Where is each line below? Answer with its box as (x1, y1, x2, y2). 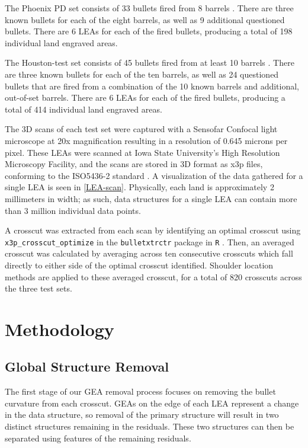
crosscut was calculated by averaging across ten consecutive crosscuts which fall (5, 247, 293, 260)
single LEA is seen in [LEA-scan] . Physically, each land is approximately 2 (5, 181, 274, 193)
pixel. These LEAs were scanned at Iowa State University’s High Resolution (5, 146, 280, 158)
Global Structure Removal (5, 357, 169, 376)
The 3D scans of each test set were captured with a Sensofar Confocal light (5, 123, 278, 135)
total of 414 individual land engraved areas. (5, 103, 162, 115)
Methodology (5, 316, 114, 341)
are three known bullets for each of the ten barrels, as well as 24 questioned (5, 68, 279, 80)
